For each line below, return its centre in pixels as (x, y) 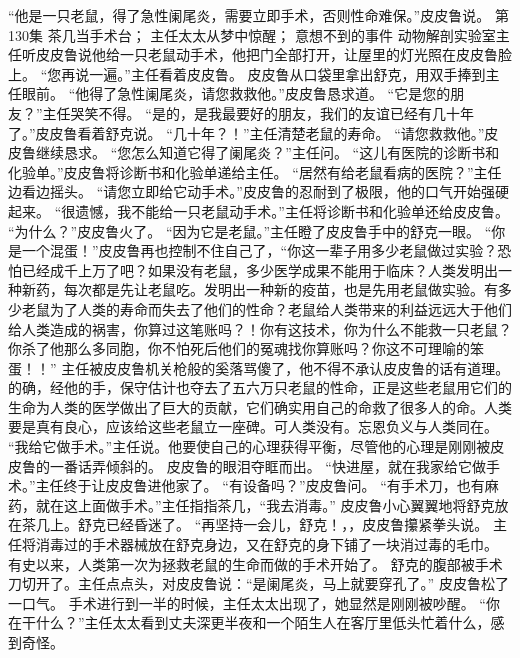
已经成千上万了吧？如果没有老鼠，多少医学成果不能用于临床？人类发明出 (259, 269)
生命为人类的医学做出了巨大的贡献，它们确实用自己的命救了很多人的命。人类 (260, 406)
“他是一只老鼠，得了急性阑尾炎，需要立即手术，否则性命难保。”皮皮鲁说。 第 (258, 15)
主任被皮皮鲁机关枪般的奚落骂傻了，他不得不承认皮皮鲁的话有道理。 (285, 367)
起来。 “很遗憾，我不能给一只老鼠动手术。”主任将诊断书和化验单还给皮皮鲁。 (258, 210)
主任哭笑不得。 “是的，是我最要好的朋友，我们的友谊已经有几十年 (258, 112)
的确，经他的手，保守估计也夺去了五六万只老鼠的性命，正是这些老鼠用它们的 (260, 387)
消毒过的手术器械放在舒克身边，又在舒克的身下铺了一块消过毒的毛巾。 (266, 544)
